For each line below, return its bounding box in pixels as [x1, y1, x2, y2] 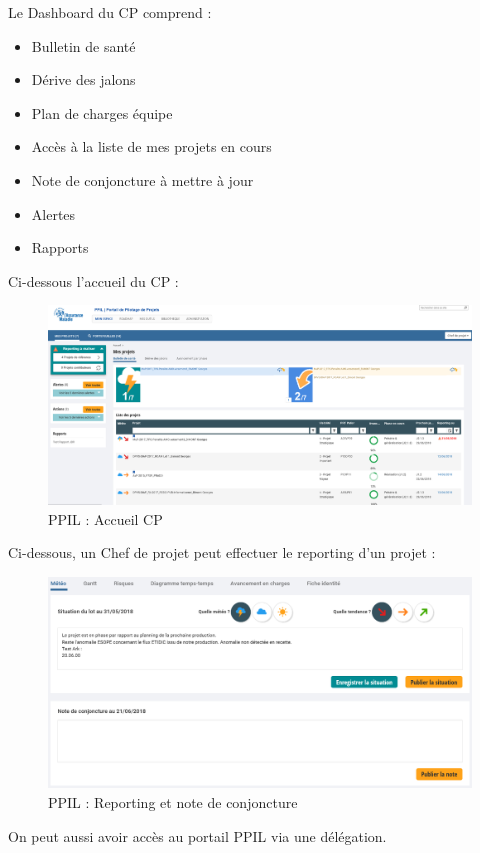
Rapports [31, 237, 89, 258]
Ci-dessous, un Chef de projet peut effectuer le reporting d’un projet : [8, 542, 436, 563]
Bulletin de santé [31, 35, 136, 56]
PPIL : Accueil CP [48, 508, 163, 529]
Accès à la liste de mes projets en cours [31, 136, 272, 157]
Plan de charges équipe [31, 102, 173, 123]
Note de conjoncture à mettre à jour [31, 169, 254, 190]
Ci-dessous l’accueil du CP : [8, 270, 179, 291]
